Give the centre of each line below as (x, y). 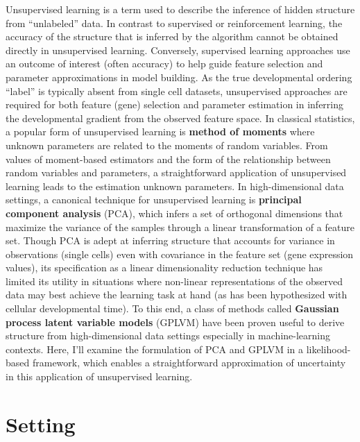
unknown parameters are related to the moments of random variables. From (167, 145)
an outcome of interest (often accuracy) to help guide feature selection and (164, 63)
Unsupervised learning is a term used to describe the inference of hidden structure (180, 9)
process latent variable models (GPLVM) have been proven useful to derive (175, 322)
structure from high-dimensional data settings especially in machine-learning (168, 335)
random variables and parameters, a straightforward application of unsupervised (176, 172)
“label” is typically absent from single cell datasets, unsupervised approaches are (177, 91)
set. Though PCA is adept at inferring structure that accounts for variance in (170, 240)
